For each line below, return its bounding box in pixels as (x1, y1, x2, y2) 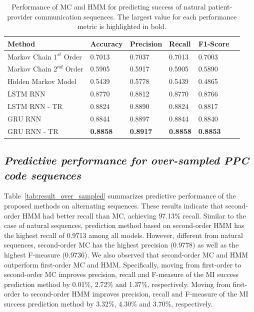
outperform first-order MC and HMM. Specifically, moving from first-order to (4, 259, 241, 269)
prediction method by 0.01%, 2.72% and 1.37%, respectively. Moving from (4, 278, 230, 289)
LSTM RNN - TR (7, 101, 62, 111)
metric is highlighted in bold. (77, 21, 166, 31)
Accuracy (90, 38, 123, 48)
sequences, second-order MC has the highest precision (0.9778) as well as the (4, 239, 239, 250)
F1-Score (198, 38, 229, 48)
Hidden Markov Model (7, 76, 76, 86)
